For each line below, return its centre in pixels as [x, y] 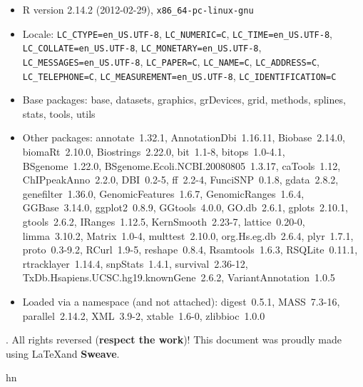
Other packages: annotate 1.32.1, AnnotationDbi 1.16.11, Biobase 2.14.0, [184, 137]
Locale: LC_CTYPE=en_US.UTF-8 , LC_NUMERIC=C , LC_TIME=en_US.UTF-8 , [177, 33]
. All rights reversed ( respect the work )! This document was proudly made [174, 340]
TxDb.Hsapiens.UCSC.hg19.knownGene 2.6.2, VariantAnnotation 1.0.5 [179, 277]
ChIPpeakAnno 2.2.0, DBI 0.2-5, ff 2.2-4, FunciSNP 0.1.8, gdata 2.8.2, [180, 180]
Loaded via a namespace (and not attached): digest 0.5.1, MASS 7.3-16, [181, 301]
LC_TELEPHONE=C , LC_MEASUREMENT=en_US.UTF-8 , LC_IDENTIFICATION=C [179, 75]
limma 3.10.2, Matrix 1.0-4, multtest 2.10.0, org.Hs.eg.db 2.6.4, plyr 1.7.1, [188, 235]
